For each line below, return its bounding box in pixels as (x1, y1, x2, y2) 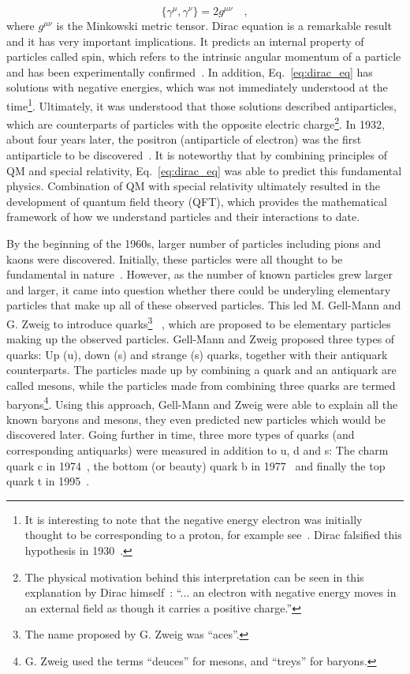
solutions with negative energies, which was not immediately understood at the (6, 79, 388, 95)
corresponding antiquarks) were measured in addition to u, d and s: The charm (6, 442, 389, 459)
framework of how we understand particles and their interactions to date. (6, 208, 360, 225)
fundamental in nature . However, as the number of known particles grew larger (6, 266, 393, 283)
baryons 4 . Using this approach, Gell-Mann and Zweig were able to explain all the (6, 393, 398, 412)
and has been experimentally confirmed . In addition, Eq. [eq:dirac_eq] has (6, 63, 373, 80)
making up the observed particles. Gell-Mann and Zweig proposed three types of (6, 331, 395, 347)
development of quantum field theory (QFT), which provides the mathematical (6, 193, 387, 209)
